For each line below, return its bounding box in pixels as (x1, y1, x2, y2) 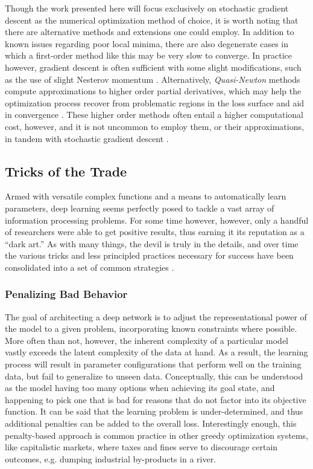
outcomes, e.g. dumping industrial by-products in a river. (5, 452, 217, 465)
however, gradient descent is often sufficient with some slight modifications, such (5, 60, 302, 73)
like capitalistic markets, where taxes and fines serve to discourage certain (5, 441, 278, 453)
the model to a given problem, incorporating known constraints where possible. (5, 322, 297, 335)
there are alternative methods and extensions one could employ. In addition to (5, 25, 294, 38)
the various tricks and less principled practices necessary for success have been (5, 249, 294, 262)
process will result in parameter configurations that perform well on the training (5, 358, 302, 370)
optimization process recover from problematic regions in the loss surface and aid (5, 96, 305, 109)
